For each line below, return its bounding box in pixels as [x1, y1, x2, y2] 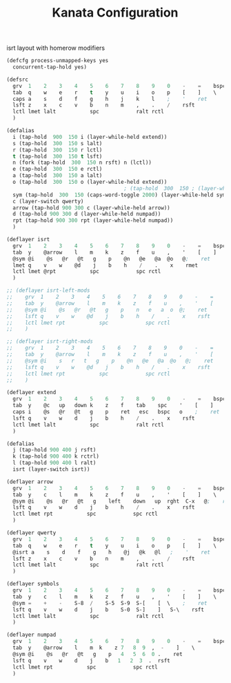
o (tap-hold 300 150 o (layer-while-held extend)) [12, 178, 168, 186]
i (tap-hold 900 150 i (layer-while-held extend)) [12, 133, 168, 140]
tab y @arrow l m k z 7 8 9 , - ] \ [12, 644, 195, 651]
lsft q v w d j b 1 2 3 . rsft [12, 657, 170, 664]
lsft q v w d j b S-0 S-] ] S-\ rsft [12, 606, 205, 613]
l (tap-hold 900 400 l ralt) [12, 460, 97, 467]
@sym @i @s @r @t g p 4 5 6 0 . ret [12, 651, 183, 657]
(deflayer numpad [6, 631, 57, 639]
